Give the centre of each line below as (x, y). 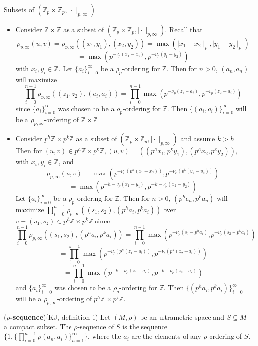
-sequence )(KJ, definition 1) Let (60, 317)
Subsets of (19, 9)
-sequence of (96, 326)
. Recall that (184, 29)
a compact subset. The (38, 326)
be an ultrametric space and (182, 317)
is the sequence (145, 326)
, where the (105, 336)
